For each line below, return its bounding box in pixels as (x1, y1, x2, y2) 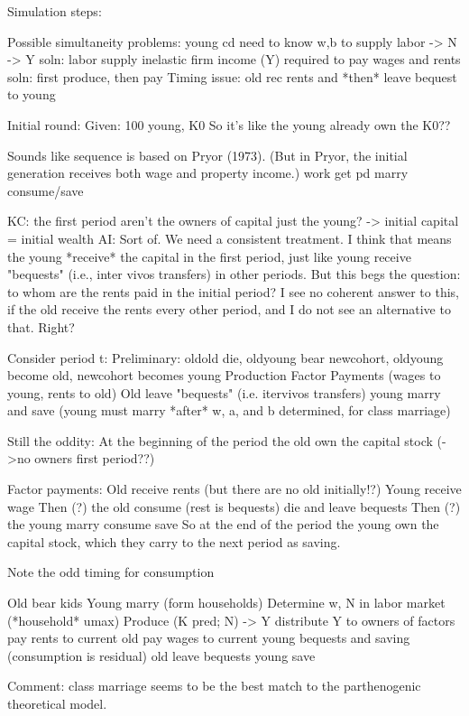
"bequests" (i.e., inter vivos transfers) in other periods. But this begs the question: (7, 265, 461, 284)
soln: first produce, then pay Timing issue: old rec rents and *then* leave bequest (7, 67, 457, 86)
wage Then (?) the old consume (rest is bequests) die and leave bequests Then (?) (7, 497, 461, 516)
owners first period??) (34, 449, 155, 468)
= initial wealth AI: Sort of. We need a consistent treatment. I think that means (7, 228, 452, 247)
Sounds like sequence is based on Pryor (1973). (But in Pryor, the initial (7, 145, 408, 164)
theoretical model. (7, 694, 107, 712)
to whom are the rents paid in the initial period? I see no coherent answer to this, (7, 282, 459, 301)
